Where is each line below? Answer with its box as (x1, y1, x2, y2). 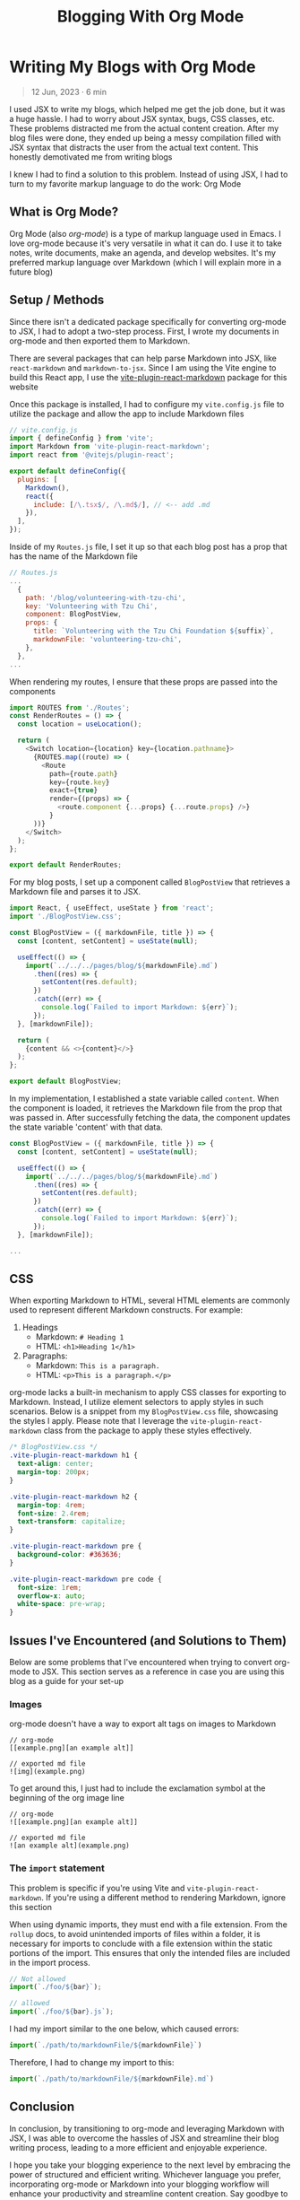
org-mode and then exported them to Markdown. (9, 335, 191, 346)
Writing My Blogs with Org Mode (9, 57, 256, 77)
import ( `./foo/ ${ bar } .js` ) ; (9, 2007, 115, 2016)
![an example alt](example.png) (9, 1841, 130, 1850)
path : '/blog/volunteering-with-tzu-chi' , (25, 593, 186, 602)
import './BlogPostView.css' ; (9, 912, 123, 921)
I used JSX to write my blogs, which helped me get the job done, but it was (9, 103, 286, 114)
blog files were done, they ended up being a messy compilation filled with (9, 132, 282, 143)
